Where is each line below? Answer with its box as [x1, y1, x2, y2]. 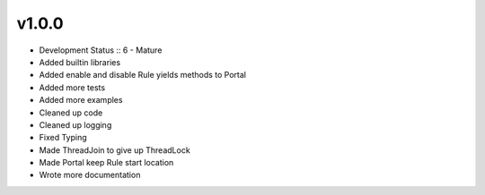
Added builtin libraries [39, 56, 121, 67]
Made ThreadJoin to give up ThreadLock [39, 144, 190, 156]
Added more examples [39, 95, 123, 106]
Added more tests [39, 81, 106, 93]
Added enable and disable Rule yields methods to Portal [39, 70, 247, 81]
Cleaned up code [39, 107, 103, 118]
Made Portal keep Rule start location [39, 157, 174, 168]
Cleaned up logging [39, 119, 112, 130]
